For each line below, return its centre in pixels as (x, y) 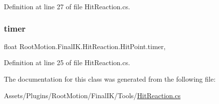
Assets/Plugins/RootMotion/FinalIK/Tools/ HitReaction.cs (92, 95)
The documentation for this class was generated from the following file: (110, 79)
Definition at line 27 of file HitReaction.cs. (67, 6)
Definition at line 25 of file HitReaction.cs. (67, 62)
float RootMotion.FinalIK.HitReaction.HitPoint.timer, (85, 46)
